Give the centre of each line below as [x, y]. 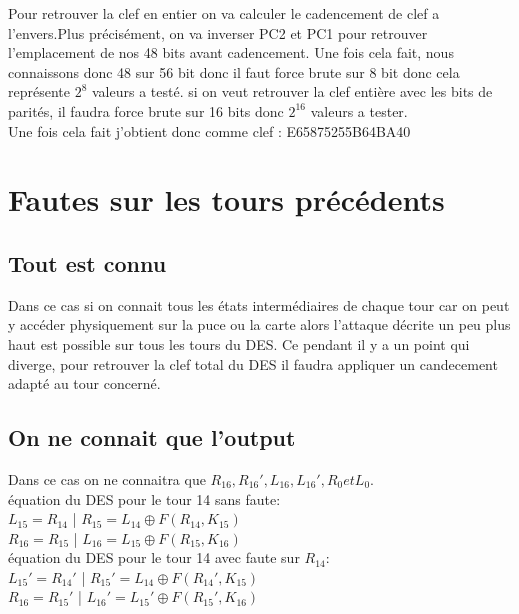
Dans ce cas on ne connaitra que [107, 478]
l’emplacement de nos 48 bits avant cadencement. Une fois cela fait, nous [231, 52]
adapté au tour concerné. [84, 383]
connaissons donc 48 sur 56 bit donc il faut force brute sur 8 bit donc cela [234, 71]
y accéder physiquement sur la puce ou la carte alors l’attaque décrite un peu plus [259, 324]
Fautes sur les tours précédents [226, 199]
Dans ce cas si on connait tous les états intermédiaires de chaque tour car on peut [259, 304]
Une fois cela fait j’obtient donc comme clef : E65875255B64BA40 [209, 130]
